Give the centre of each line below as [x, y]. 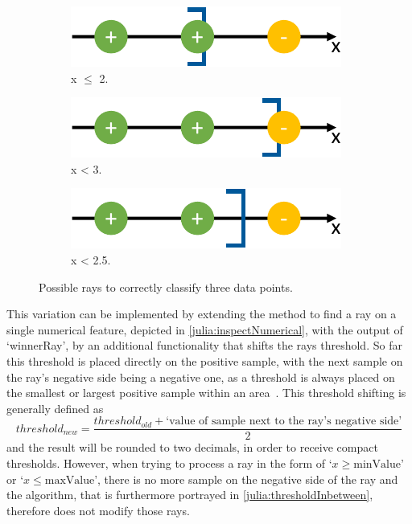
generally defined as [55, 408]
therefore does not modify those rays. [98, 510]
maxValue [70, 480]
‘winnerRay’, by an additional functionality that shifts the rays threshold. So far [204, 345]
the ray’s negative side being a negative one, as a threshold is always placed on [201, 377]
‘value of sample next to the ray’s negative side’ [284, 422]
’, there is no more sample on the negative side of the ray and [246, 479]
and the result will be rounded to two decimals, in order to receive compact [192, 447]
